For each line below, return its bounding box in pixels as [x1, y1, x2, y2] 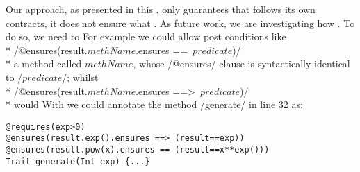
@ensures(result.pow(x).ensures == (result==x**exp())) [6, 145, 270, 155]
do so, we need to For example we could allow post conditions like [6, 29, 286, 44]
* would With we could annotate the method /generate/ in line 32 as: [6, 97, 303, 112]
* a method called [6, 56, 82, 71]
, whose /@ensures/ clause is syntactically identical [133, 56, 350, 71]
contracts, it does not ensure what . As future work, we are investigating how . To [6, 15, 355, 30]
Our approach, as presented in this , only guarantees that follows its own [6, 2, 316, 16]
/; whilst [62, 69, 99, 84]
